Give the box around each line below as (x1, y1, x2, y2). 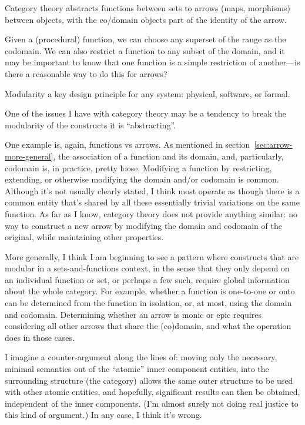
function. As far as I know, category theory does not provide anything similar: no (5, 207, 297, 220)
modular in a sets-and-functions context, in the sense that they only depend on (5, 262, 290, 274)
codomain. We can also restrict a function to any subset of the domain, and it (5, 44, 285, 57)
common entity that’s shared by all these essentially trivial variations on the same (5, 196, 300, 208)
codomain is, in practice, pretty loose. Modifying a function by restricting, (5, 161, 272, 174)
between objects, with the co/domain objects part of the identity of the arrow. (5, 13, 287, 25)
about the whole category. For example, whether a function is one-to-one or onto (5, 285, 295, 297)
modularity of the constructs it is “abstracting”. (5, 118, 176, 131)
